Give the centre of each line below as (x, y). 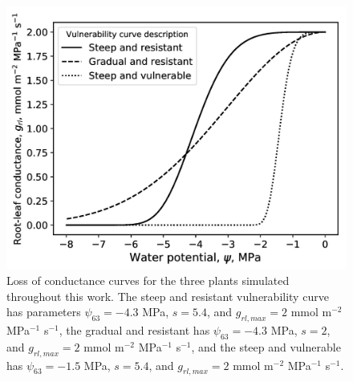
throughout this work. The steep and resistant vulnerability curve (168, 296)
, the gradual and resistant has (134, 330)
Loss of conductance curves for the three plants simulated (148, 280)
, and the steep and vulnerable (266, 346)
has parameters (44, 312)
